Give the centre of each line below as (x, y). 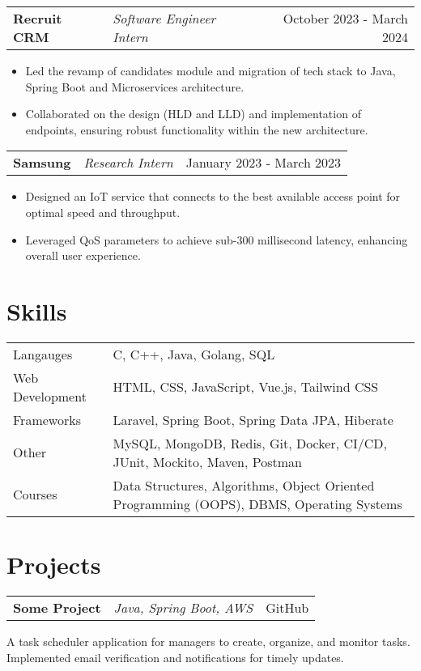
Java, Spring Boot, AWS (183, 607)
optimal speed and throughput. (103, 212)
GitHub (287, 607)
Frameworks (47, 419)
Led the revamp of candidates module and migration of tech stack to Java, (210, 70)
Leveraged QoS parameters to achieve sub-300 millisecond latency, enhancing (217, 239)
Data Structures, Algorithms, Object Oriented (244, 485)
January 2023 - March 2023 (264, 163)
